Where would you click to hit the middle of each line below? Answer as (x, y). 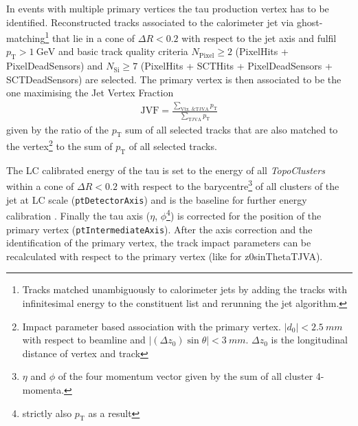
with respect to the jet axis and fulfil (259, 38)
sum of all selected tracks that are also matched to (232, 129)
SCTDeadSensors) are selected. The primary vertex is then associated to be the (174, 79)
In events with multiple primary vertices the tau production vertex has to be (168, 8)
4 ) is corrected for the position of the (244, 214)
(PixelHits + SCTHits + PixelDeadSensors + (236, 66)
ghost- (310, 22)
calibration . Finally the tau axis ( (78, 215)
